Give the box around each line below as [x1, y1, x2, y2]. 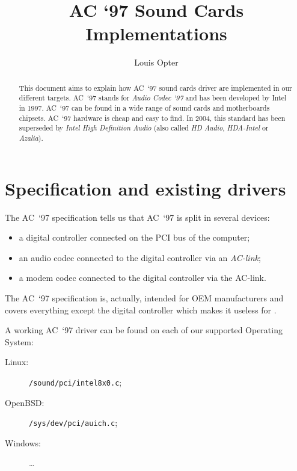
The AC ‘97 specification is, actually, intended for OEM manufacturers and [5, 291, 284, 304]
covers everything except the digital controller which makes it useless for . [5, 303, 277, 316]
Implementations [85, 21, 227, 46]
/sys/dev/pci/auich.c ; [29, 416, 118, 429]
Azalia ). [19, 132, 43, 143]
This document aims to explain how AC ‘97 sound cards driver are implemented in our [19, 82, 292, 93]
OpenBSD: [5, 396, 44, 408]
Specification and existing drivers [5, 176, 286, 200]
